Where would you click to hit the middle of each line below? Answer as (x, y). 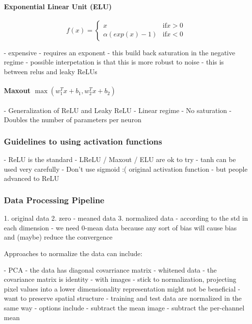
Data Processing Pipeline (54, 200)
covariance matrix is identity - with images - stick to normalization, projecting (120, 279)
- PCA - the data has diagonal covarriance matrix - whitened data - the (110, 269)
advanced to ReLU (31, 178)
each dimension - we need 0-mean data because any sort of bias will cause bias (120, 227)
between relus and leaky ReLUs (51, 71)
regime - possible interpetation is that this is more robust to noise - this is (114, 62)
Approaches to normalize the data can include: (73, 253)
